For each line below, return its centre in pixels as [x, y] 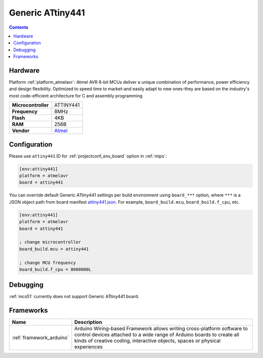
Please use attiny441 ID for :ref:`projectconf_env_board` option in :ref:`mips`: [88, 156]
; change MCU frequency [48, 263]
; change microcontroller [50, 242]
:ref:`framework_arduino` [40, 338]
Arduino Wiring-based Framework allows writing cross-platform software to [161, 329]
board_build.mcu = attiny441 [54, 249]
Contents [19, 27]
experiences [88, 347]
